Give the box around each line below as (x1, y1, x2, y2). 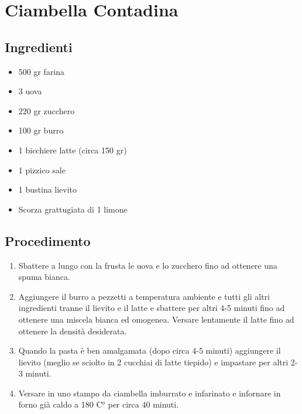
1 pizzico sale (18, 163, 66, 176)
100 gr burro (18, 124, 64, 136)
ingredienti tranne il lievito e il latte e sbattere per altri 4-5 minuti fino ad (18, 302, 285, 314)
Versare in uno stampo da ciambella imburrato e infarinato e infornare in (18, 386, 281, 399)
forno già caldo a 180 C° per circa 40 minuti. (18, 398, 179, 410)
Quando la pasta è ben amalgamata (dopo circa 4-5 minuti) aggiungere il (18, 344, 281, 357)
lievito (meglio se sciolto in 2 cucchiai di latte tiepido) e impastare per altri (18, 355, 289, 368)
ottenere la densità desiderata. (18, 324, 127, 337)
